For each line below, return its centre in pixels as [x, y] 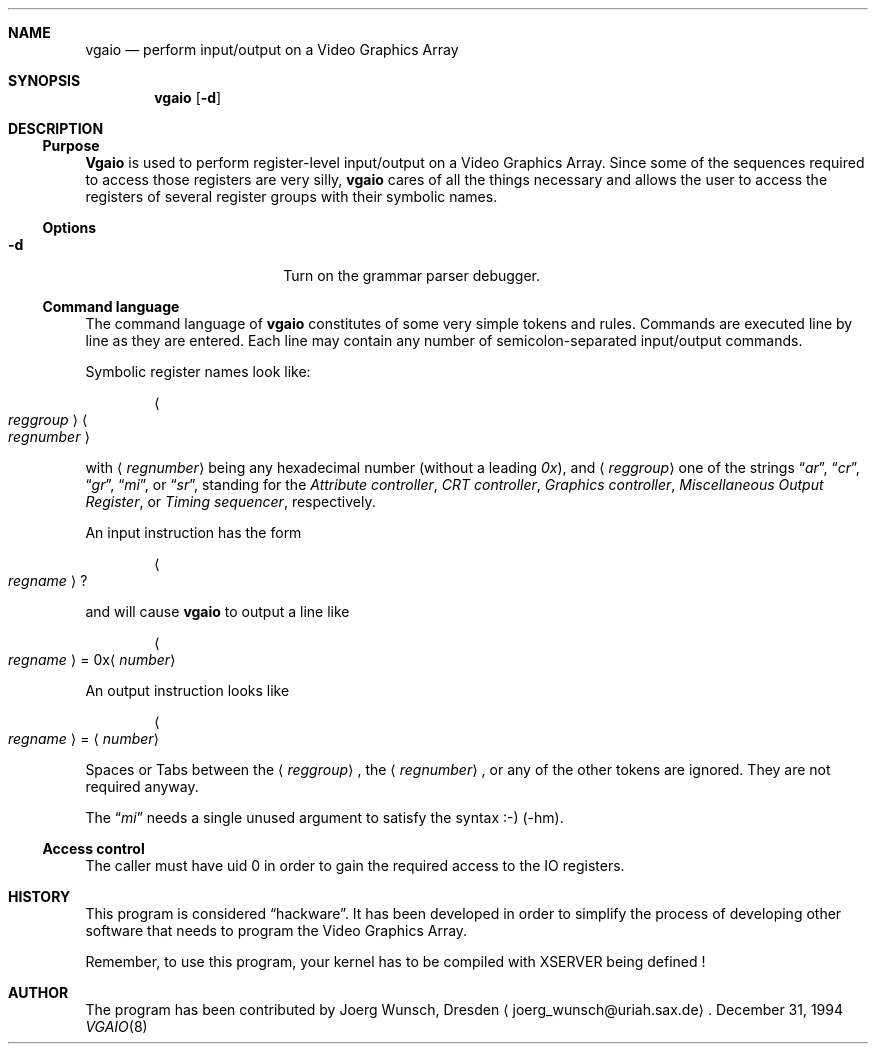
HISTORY [39, 896]
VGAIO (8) [116, 1026]
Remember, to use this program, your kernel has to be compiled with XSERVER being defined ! [395, 961]
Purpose [71, 145]
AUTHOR [38, 992]
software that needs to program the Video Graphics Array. [276, 930]
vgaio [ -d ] [188, 97]
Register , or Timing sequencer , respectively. [230, 501]
